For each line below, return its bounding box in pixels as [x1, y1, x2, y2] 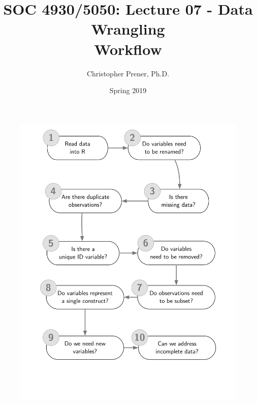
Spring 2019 [109, 85, 147, 96]
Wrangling [91, 18, 165, 39]
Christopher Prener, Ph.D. [86, 68, 170, 78]
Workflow [94, 38, 162, 59]
